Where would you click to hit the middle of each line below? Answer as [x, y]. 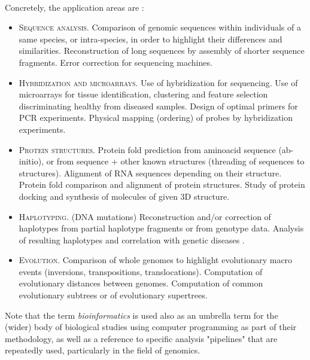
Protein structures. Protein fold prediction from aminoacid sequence [147, 149]
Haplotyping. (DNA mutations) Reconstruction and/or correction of [145, 216]
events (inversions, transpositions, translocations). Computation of [141, 271]
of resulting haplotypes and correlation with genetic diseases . [132, 240]
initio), [31, 161]
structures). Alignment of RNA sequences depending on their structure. [150, 173]
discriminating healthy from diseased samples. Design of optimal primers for [158, 106]
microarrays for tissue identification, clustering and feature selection [143, 94]
